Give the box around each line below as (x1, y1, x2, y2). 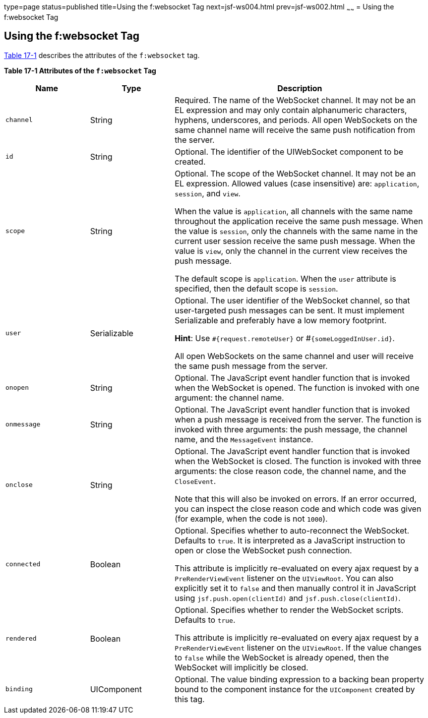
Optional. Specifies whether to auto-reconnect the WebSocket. (175, 525, 410, 536)
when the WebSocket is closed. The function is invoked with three (175, 456, 422, 466)
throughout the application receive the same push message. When (175, 216, 423, 226)
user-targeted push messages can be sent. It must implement (175, 305, 405, 315)
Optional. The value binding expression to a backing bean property (175, 674, 425, 684)
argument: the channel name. (175, 392, 284, 403)
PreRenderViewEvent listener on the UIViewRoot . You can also (175, 573, 394, 583)
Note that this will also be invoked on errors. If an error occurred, (175, 493, 417, 504)
